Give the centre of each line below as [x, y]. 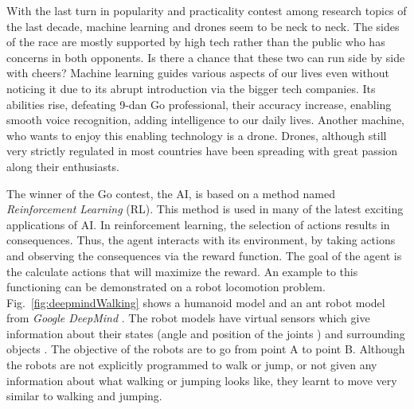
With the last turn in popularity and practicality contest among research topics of [207, 10]
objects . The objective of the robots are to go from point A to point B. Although [206, 349]
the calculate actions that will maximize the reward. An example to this [182, 271]
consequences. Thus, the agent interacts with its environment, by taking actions [201, 240]
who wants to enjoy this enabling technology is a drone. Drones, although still [197, 135]
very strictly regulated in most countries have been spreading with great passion [202, 151]
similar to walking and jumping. [84, 396]
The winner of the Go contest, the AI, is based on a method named [171, 193]
